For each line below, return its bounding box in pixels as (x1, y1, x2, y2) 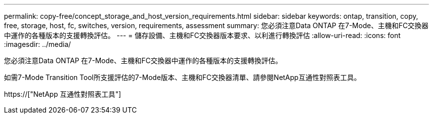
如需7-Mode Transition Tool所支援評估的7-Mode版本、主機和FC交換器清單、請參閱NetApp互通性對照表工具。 (4, 73, 361, 81)
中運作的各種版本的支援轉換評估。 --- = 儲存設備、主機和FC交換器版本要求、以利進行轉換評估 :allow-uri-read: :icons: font (4, 31, 401, 39)
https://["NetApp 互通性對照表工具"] (4, 90, 121, 98)
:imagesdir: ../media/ (4, 40, 71, 48)
